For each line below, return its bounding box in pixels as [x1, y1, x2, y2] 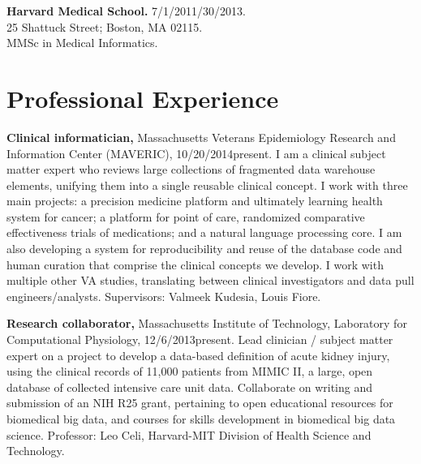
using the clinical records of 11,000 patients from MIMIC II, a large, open [6, 363, 373, 380]
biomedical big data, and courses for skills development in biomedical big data [6, 410, 396, 427]
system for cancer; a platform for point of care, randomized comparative [6, 208, 365, 225]
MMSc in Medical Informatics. [6, 34, 158, 51]
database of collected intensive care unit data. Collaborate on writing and [6, 378, 373, 395]
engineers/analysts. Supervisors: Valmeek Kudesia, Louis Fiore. [6, 287, 321, 304]
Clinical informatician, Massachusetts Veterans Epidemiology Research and [6, 128, 396, 145]
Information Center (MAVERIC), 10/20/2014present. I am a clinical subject [6, 144, 386, 161]
